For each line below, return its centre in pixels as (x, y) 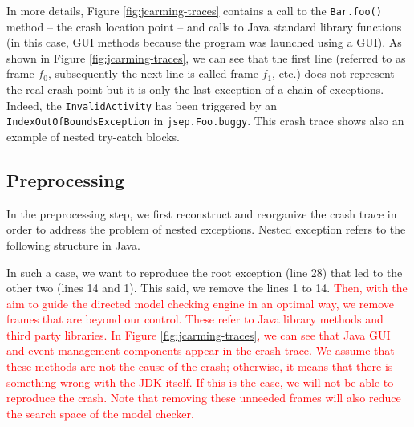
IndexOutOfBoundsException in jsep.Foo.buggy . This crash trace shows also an (205, 121)
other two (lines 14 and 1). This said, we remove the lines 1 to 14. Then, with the (207, 288)
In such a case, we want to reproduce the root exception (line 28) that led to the (205, 272)
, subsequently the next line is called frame (153, 73)
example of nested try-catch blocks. (93, 136)
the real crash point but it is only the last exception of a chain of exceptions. (195, 89)
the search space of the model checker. (100, 413)
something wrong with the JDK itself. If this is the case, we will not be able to (200, 382)
